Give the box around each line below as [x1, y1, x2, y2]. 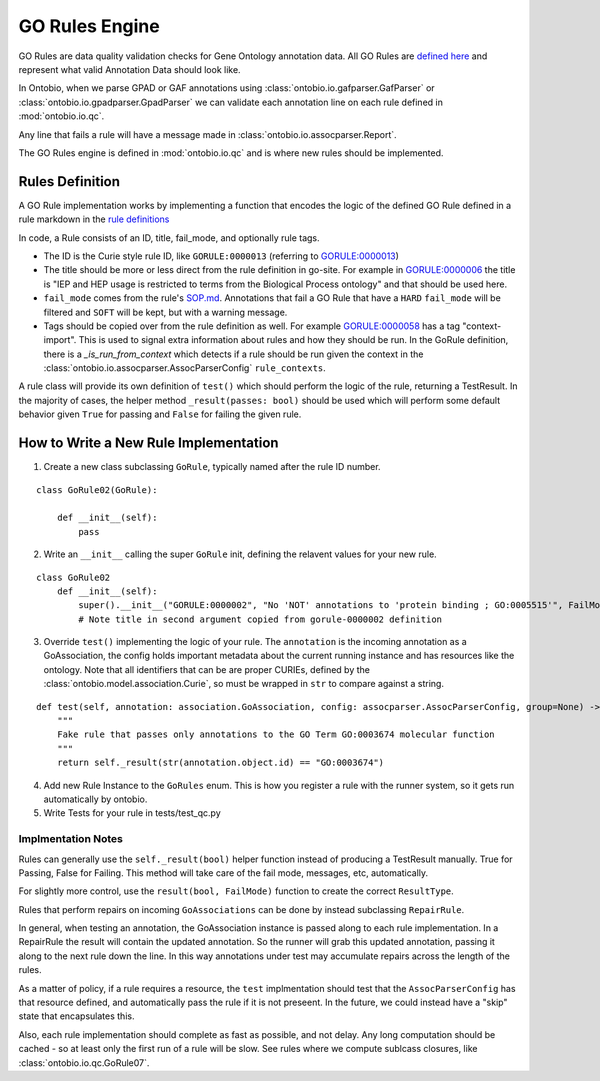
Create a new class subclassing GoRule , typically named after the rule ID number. [43, 461, 381, 473]
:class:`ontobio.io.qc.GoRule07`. [18, 1056, 150, 1069]
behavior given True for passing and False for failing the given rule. [18, 408, 302, 420]
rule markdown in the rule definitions [18, 213, 170, 225]
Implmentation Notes [18, 832, 124, 846]
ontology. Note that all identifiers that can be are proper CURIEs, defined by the [43, 663, 370, 675]
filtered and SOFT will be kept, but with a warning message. [43, 306, 288, 318]
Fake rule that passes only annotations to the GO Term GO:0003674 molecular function [56, 729, 495, 740]
